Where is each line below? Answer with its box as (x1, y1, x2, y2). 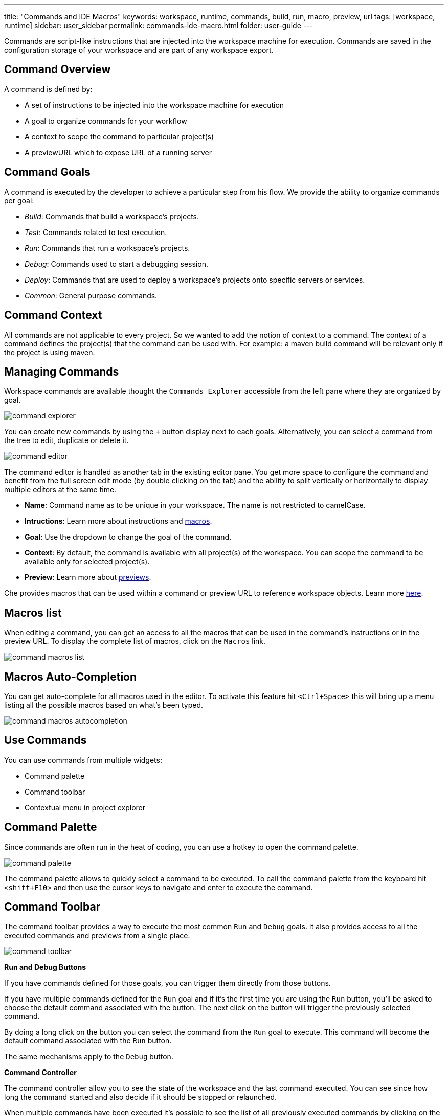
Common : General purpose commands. (25, 291, 158, 300)
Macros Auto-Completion (4, 670, 137, 683)
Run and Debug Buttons (4, 962, 86, 971)
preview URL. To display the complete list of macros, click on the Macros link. (4, 637, 266, 646)
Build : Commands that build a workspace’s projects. (25, 212, 199, 221)
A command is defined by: (4, 84, 93, 94)
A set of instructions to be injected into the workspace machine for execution (25, 100, 284, 109)
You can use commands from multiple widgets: (4, 755, 162, 764)
